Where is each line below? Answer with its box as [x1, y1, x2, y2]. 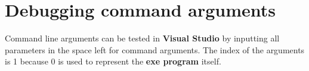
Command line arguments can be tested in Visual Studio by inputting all [5, 32, 280, 44]
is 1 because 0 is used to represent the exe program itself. [5, 55, 221, 67]
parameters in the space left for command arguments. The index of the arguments [5, 43, 305, 56]
